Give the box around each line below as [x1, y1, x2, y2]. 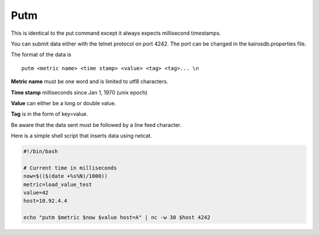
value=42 [23, 190, 49, 196]
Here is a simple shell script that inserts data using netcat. [11, 132, 152, 139]
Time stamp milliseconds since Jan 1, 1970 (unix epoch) [11, 89, 148, 96]
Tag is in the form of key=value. [11, 110, 88, 117]
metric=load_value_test [23, 181, 93, 188]
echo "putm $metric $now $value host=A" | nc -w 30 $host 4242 [23, 214, 211, 221]
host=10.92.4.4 [23, 198, 67, 204]
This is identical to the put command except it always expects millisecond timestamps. [11, 30, 222, 37]
